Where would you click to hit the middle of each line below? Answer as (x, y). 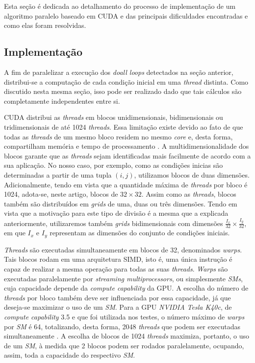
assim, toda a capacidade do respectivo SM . (70, 355)
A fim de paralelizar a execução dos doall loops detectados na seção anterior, (119, 72)
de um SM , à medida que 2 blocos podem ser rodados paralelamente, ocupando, (124, 345)
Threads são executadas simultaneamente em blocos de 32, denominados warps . (123, 249)
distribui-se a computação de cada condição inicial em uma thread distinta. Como (126, 81)
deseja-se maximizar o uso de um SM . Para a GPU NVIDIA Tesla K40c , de (118, 307)
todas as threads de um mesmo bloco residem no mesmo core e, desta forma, (118, 136)
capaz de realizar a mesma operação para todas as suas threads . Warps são (116, 269)
